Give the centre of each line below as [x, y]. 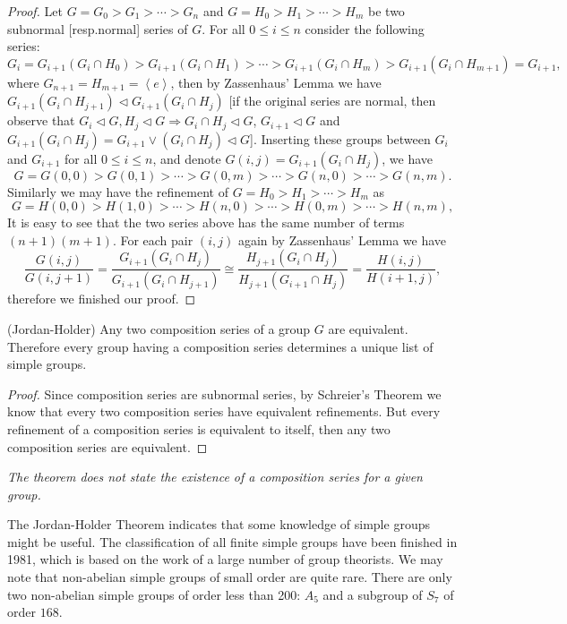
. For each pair [153, 239]
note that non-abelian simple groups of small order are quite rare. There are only [230, 577]
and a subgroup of [373, 594]
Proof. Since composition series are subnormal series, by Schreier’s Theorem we [224, 393]
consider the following [365, 28]
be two [387, 11]
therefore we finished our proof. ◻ [102, 299]
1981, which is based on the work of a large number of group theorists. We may [225, 559]
